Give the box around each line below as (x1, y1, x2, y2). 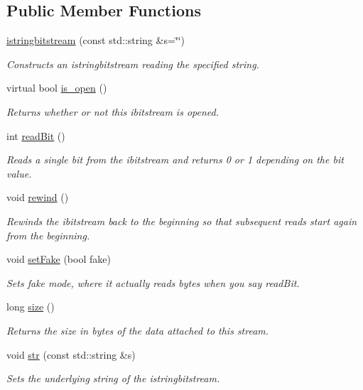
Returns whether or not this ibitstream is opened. (6, 104, 219, 119)
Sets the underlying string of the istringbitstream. (6, 371, 220, 386)
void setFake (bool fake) (6, 251, 111, 266)
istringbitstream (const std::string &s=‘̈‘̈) (6, 33, 185, 48)
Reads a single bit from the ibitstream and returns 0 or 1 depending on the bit (6, 152, 344, 167)
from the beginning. (6, 227, 90, 242)
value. (6, 166, 32, 180)
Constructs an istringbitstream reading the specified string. (6, 56, 259, 71)
